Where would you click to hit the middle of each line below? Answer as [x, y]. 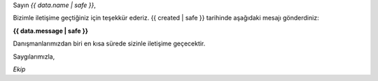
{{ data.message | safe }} [51, 31]
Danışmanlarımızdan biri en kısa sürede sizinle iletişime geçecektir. [109, 44]
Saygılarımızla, [34, 57]
